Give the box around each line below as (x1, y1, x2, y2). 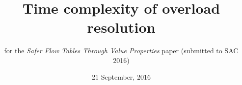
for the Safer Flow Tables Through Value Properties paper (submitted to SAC (4, 45, 239, 56)
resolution (87, 17, 156, 37)
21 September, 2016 (92, 71, 151, 82)
